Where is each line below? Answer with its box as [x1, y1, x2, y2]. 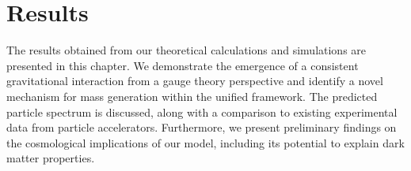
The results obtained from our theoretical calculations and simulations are [6, 42, 367, 58]
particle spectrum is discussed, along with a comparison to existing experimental [6, 103, 398, 120]
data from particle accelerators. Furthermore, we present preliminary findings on [6, 119, 397, 136]
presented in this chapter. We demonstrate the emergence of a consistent [6, 57, 359, 73]
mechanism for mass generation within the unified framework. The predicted [6, 87, 378, 104]
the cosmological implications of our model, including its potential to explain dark [6, 134, 405, 151]
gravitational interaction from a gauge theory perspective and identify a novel [6, 72, 383, 89]
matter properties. [6, 150, 95, 166]
